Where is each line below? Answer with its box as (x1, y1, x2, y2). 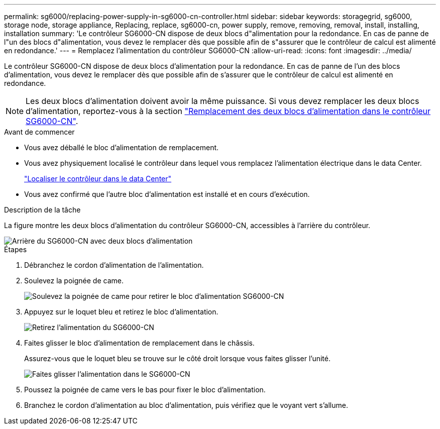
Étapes (4, 245, 27, 254)
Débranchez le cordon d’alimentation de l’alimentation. (24, 261, 204, 269)
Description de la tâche (4, 205, 81, 214)
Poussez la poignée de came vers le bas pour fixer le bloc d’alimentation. (24, 385, 266, 394)
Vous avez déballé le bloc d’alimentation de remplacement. (24, 143, 219, 152)
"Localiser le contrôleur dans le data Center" (24, 174, 172, 183)
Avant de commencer (4, 128, 75, 136)
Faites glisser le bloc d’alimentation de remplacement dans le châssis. (24, 339, 255, 347)
